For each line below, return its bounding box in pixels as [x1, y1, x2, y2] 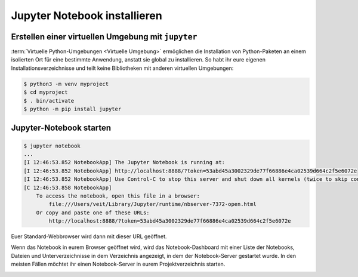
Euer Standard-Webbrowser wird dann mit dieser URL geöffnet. [11, 233, 167, 240]
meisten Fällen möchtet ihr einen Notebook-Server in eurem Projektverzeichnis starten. [11, 260, 226, 268]
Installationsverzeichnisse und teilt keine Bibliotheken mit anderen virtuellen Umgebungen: [11, 64, 234, 72]
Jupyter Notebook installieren [11, 9, 162, 22]
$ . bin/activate [23, 97, 75, 104]
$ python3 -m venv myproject [23, 81, 109, 87]
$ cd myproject [23, 89, 68, 96]
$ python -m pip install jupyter [23, 106, 122, 112]
